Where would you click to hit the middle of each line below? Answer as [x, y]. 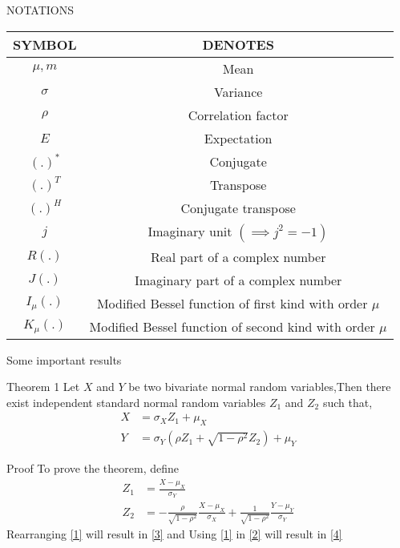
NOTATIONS [40, 10]
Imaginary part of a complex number [238, 280]
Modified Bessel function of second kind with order [232, 326]
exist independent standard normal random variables [136, 402]
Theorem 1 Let [43, 387]
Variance [238, 91]
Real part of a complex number [238, 256]
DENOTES [238, 44]
